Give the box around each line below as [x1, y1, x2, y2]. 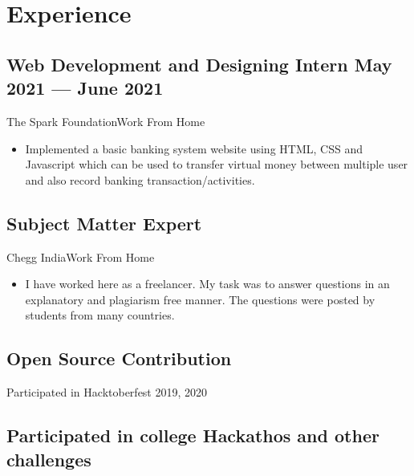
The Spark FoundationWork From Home [6, 112, 205, 129]
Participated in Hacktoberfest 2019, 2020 [6, 384, 208, 401]
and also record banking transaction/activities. [25, 171, 255, 188]
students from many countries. [25, 307, 175, 323]
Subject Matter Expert [6, 210, 202, 235]
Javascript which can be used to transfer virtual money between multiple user [25, 156, 408, 173]
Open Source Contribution [6, 346, 232, 371]
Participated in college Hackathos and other [6, 423, 379, 448]
